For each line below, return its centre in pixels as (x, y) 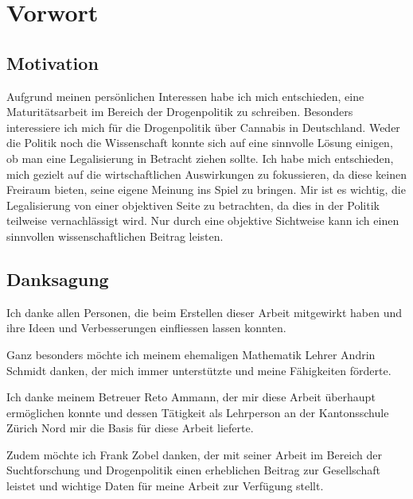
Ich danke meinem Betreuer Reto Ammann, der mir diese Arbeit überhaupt (191, 397)
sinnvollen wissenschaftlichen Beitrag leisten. (115, 236)
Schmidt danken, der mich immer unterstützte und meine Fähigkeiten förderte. (199, 370)
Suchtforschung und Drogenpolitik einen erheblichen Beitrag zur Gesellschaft (193, 470)
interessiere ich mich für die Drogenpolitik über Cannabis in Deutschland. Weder (203, 127)
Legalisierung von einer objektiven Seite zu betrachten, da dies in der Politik (193, 205)
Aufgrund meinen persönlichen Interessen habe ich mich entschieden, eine (185, 96)
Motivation (53, 62)
